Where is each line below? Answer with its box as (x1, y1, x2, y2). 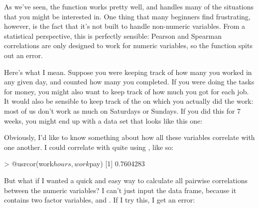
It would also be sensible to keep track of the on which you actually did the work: (4, 96, 254, 106)
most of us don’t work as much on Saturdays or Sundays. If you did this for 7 (4, 105, 241, 116)
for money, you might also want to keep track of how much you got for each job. (4, 86, 249, 96)
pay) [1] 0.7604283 (89, 158, 145, 169)
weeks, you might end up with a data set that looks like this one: (4, 115, 203, 126)
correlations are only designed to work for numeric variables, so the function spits (4, 40, 253, 51)
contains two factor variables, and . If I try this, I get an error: (4, 195, 195, 205)
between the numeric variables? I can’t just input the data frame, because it (4, 185, 237, 195)
